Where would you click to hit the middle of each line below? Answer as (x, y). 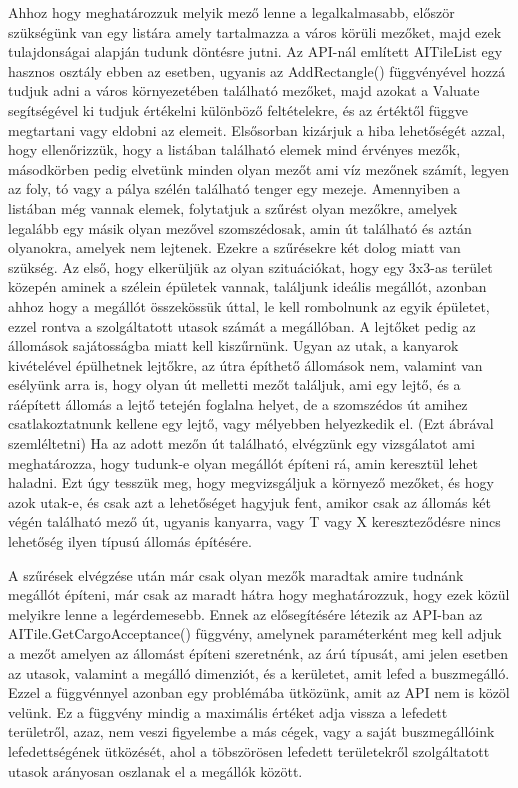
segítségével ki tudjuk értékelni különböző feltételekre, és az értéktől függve (238, 109)
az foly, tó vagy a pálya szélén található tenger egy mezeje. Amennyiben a (234, 188)
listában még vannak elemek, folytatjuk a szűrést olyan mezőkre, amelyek (233, 207)
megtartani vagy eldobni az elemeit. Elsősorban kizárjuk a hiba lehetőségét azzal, (257, 129)
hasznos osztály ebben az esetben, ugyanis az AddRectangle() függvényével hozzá (257, 70)
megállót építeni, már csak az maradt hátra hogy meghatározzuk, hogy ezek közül (259, 594)
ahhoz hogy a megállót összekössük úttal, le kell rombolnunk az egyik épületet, (249, 305)
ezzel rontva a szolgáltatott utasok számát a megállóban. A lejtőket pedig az (242, 325)
